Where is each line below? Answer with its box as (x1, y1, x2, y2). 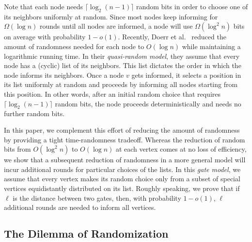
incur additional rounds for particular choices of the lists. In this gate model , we (4, 164, 241, 174)
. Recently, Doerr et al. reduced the (118, 32, 226, 42)
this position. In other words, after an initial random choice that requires (4, 88, 221, 99)
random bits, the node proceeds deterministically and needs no (55, 98, 241, 108)
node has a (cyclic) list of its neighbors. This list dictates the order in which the (4, 60, 241, 70)
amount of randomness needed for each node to (4, 41, 144, 51)
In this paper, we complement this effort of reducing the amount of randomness (4, 124, 240, 135)
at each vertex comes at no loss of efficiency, (115, 144, 247, 154)
